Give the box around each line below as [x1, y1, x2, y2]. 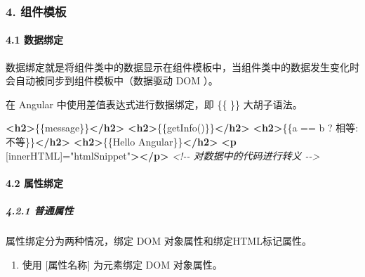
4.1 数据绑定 [6, 32, 63, 47]
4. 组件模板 [6, 2, 67, 20]
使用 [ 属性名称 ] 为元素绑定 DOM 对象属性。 [22, 257, 223, 271]
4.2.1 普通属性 [6, 202, 74, 217]
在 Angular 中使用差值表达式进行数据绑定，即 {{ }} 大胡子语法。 [6, 96, 303, 111]
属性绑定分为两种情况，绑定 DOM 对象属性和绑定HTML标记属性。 [6, 233, 312, 247]
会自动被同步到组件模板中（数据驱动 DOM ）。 [6, 73, 218, 88]
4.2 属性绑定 [6, 175, 63, 190]
